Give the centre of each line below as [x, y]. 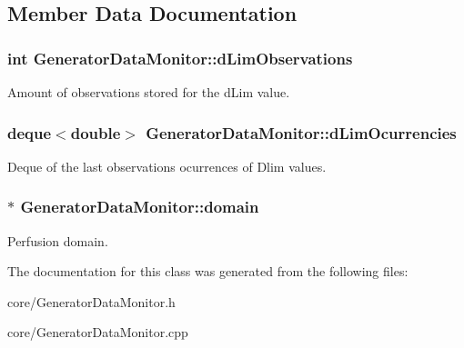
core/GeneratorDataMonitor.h [91, 301]
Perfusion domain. [58, 240]
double [96, 132]
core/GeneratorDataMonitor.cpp [98, 332]
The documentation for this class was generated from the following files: [208, 271]
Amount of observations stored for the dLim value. [149, 92]
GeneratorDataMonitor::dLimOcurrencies [301, 132]
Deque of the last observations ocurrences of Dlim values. [167, 166]
